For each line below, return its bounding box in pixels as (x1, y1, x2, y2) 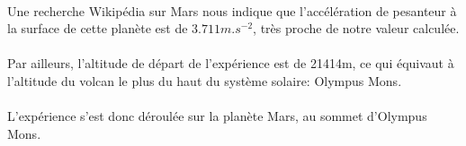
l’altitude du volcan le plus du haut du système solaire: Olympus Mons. (7, 71, 402, 90)
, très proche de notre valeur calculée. (253, 19, 460, 38)
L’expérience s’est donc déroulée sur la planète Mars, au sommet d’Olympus (7, 107, 427, 125)
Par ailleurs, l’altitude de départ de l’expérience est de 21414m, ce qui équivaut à (7, 54, 454, 73)
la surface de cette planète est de (7, 19, 188, 38)
